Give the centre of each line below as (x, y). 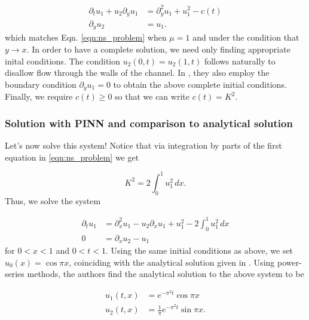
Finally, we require (39, 96)
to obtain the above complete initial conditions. (200, 84)
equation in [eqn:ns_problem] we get (72, 157)
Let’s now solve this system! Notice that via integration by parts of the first (143, 145)
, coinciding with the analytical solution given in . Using (172, 262)
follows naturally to (240, 61)
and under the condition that (246, 37)
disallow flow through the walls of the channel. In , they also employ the (137, 73)
